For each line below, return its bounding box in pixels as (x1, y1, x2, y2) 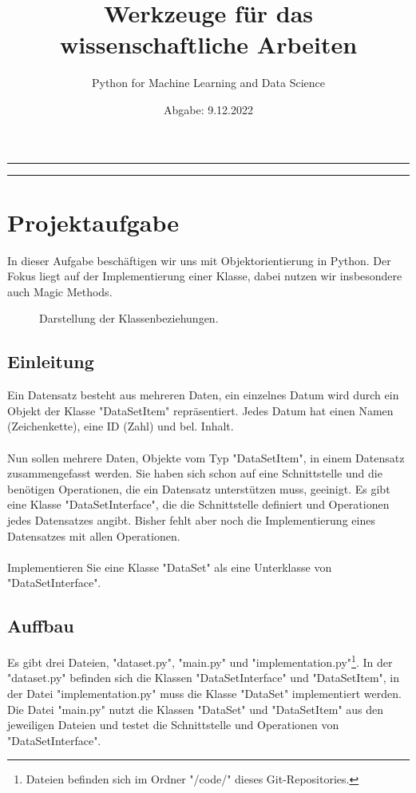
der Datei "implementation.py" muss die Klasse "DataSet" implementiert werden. (7, 684, 402, 701)
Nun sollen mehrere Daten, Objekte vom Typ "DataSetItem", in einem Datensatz (7, 449, 405, 466)
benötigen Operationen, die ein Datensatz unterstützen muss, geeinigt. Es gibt (7, 480, 390, 497)
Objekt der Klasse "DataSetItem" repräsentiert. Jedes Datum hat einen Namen (7, 402, 394, 418)
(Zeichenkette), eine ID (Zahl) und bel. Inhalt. (7, 418, 234, 434)
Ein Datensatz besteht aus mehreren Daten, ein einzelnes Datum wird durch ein (7, 387, 399, 403)
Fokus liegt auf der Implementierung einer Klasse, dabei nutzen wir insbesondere (7, 268, 402, 284)
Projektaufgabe (7, 205, 180, 238)
